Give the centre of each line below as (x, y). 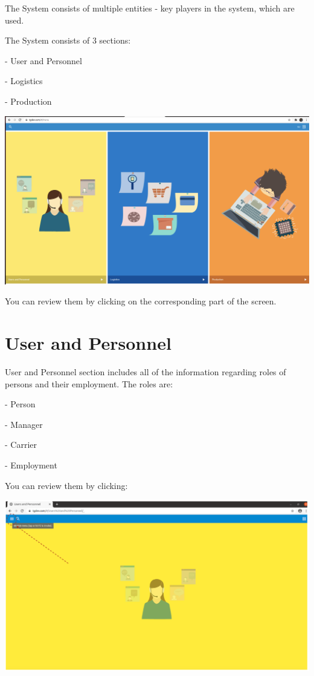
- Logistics (24, 81)
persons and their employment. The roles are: (89, 383)
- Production (28, 101)
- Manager (24, 424)
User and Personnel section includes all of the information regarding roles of (146, 371)
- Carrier (21, 445)
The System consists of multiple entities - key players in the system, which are (150, 8)
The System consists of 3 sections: (68, 40)
